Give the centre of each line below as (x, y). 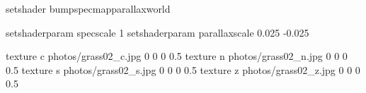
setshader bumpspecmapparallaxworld (88, 8)
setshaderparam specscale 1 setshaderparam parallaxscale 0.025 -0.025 (158, 32)
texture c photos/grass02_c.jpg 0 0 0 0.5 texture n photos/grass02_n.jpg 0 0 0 (177, 56)
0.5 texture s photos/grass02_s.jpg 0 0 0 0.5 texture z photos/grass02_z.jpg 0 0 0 (183, 69)
